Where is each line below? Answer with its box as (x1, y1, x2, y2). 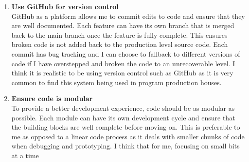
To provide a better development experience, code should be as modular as (11, 103, 235, 113)
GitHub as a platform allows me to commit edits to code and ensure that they (11, 11, 245, 21)
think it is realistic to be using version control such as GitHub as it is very (11, 68, 233, 78)
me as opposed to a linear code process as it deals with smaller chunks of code (11, 131, 245, 141)
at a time (11, 150, 39, 160)
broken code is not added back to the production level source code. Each (11, 39, 228, 49)
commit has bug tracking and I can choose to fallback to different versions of (11, 48, 240, 59)
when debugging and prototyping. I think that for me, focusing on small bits (11, 141, 240, 151)
